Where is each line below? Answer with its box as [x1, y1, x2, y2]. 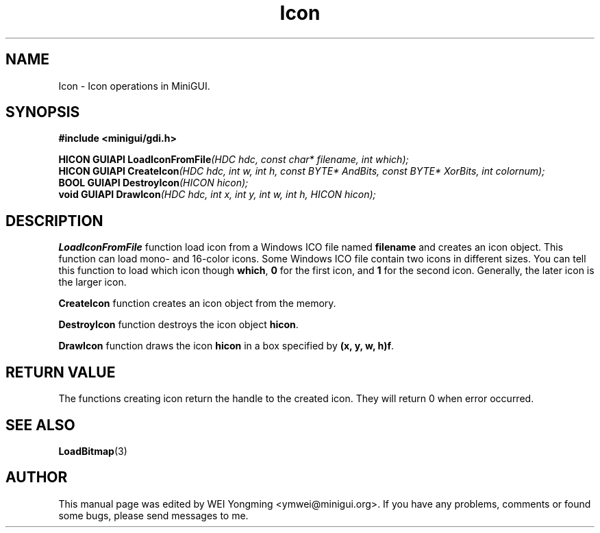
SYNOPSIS [5, 103, 80, 121]
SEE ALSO [5, 416, 75, 434]
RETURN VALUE [5, 363, 116, 381]
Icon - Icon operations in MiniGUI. [58, 79, 210, 92]
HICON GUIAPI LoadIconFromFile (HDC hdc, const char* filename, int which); [58, 153, 409, 166]
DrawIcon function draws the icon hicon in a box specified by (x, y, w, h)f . [58, 340, 395, 352]
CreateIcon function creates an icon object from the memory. [58, 297, 336, 310]
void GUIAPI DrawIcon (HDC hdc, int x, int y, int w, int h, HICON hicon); [58, 188, 376, 201]
